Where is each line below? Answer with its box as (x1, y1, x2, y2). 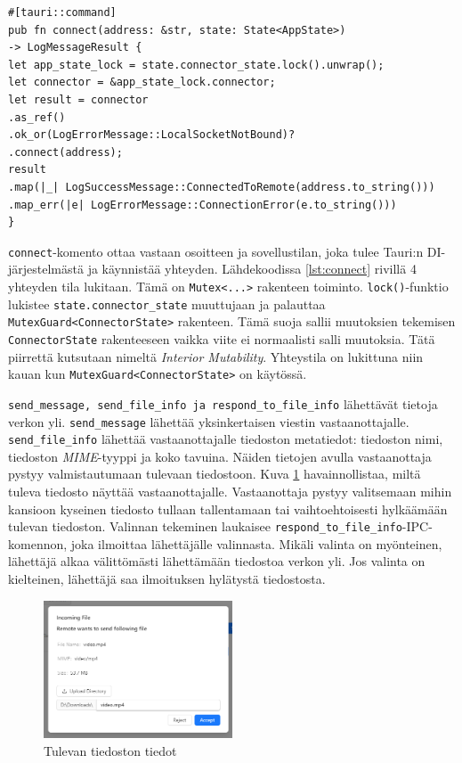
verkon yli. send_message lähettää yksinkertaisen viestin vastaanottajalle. (8, 412, 409, 431)
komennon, (8, 534, 68, 553)
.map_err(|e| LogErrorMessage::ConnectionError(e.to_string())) (8, 198, 397, 211)
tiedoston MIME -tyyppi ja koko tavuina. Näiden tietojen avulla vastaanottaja (8, 447, 432, 465)
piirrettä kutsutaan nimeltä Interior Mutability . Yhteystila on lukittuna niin (8, 347, 424, 365)
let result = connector (8, 93, 149, 106)
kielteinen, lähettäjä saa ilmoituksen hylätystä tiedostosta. (8, 570, 326, 588)
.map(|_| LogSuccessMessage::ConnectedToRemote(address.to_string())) (8, 180, 435, 193)
